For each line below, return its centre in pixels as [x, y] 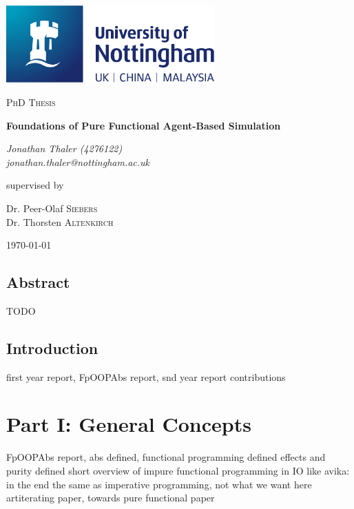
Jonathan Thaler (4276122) [64, 148]
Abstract [38, 282]
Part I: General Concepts [129, 424]
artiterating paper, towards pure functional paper [111, 498]
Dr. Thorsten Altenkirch [60, 221]
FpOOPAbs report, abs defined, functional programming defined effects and [166, 457]
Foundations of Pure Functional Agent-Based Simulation [144, 125]
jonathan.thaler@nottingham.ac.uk [78, 162]
